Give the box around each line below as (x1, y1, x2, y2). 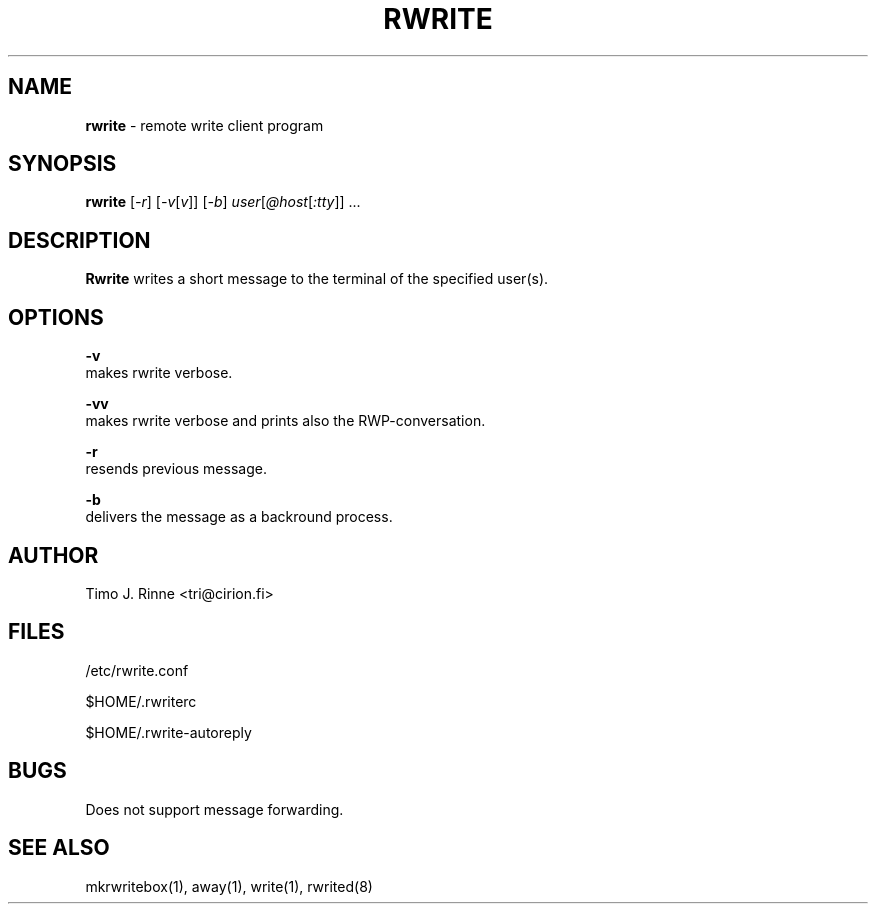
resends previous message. (85, 460, 267, 478)
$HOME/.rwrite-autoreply (85, 723, 252, 741)
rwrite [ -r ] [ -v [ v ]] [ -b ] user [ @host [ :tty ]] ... (85, 193, 361, 211)
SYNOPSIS (8, 151, 117, 177)
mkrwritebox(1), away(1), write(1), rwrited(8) (85, 877, 373, 895)
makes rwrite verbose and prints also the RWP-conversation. (85, 412, 486, 430)
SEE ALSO (8, 835, 110, 861)
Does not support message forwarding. (85, 800, 344, 818)
